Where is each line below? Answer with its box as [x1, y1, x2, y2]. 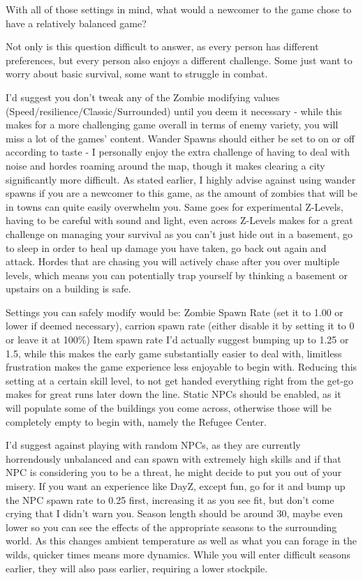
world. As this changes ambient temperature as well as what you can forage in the [6, 533, 357, 548]
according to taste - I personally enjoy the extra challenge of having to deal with [6, 144, 350, 159]
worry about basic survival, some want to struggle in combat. [6, 66, 268, 81]
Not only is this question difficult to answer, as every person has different [6, 39, 319, 54]
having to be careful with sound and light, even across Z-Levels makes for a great [6, 213, 353, 228]
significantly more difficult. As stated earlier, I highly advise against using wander [6, 172, 356, 186]
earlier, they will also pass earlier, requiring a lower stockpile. [6, 560, 268, 575]
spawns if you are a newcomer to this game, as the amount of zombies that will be [6, 186, 357, 200]
